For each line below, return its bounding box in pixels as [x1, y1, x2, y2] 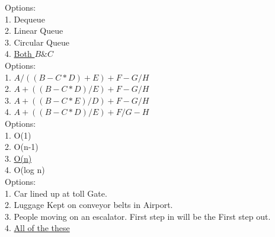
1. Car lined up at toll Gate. [5, 187, 107, 199]
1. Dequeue [5, 12, 45, 25]
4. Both [5, 47, 32, 60]
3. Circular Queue [5, 36, 69, 48]
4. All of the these [5, 222, 70, 234]
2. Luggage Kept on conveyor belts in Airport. [5, 198, 173, 211]
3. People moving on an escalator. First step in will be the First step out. [5, 210, 271, 222]
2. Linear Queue [5, 24, 63, 37]
